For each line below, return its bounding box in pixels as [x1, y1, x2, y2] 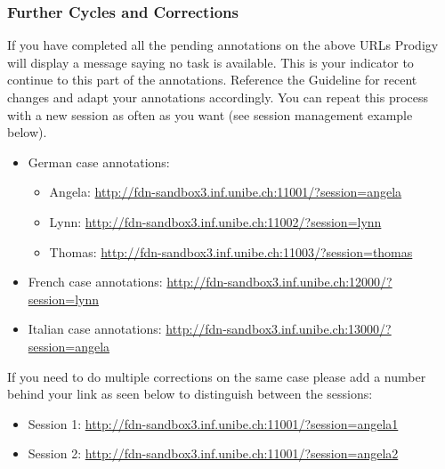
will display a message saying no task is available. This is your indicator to [7, 53, 414, 71]
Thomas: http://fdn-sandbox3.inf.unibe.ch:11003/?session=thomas [49, 242, 413, 261]
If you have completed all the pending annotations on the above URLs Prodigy [7, 36, 439, 54]
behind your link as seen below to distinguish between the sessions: [7, 384, 373, 403]
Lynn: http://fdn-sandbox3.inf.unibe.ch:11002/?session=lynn [49, 212, 382, 230]
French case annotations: [28, 272, 163, 291]
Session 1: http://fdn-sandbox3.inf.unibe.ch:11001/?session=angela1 [28, 414, 399, 433]
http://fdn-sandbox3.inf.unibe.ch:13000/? [166, 319, 392, 338]
